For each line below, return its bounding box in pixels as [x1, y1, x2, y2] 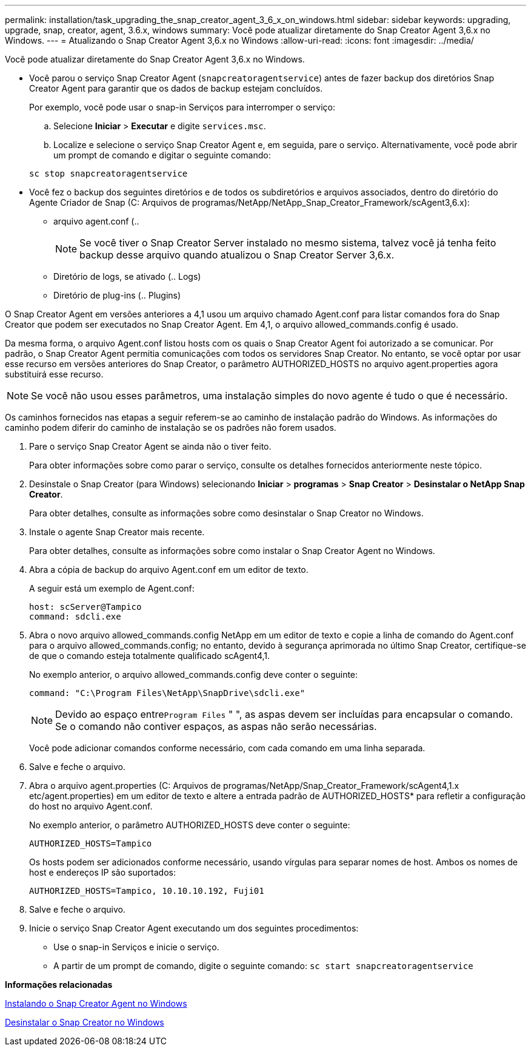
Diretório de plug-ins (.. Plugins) [53, 290, 181, 300]
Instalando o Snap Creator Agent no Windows [5, 998, 187, 1009]
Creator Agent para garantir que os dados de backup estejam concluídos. [29, 83, 323, 93]
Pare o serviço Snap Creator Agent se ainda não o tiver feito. [29, 441, 272, 451]
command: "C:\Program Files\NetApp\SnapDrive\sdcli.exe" [29, 688, 306, 698]
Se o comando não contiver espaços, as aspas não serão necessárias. [55, 720, 377, 732]
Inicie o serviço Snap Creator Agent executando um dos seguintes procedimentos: [29, 923, 359, 933]
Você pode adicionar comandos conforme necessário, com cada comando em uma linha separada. [29, 743, 426, 753]
